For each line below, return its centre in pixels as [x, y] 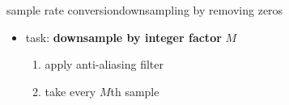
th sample [135, 91]
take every [70, 91]
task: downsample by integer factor [123, 37]
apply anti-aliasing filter [104, 64]
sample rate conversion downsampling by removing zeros [145, 10]
